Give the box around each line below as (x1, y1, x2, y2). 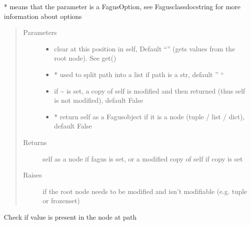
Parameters (23, 27, 57, 37)
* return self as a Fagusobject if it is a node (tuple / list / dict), (54, 111, 245, 121)
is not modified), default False (54, 95, 143, 105)
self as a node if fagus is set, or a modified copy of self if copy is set (42, 153, 243, 163)
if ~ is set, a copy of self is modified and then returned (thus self (54, 85, 245, 96)
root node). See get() (54, 53, 117, 63)
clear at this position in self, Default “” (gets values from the (54, 43, 235, 53)
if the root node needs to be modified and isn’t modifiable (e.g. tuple (42, 186, 247, 196)
